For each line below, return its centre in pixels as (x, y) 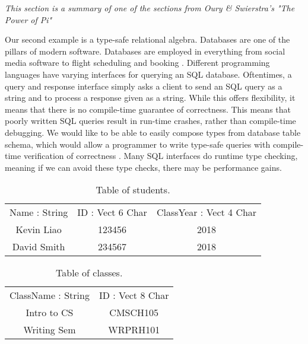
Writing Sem (50, 330)
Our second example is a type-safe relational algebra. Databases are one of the (147, 39)
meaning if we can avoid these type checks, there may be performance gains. (143, 167)
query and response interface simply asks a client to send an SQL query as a (144, 86)
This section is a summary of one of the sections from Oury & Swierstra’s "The (150, 8)
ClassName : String (50, 295)
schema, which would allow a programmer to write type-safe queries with (138, 144)
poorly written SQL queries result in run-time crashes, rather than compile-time (150, 121)
